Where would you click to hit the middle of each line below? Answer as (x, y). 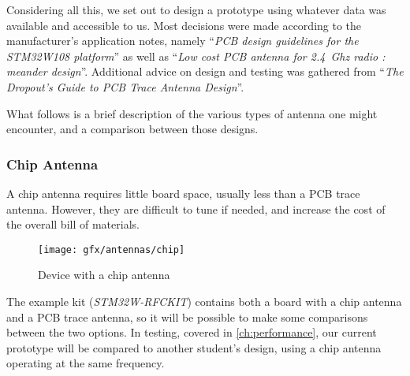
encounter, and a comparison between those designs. (132, 129)
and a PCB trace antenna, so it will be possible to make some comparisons (187, 316)
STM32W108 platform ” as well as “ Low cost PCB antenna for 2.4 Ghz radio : (196, 56)
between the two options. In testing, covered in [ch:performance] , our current (192, 332)
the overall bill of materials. (73, 224)
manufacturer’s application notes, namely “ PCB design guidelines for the (183, 41)
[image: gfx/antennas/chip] (112, 249)
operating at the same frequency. (86, 363)
